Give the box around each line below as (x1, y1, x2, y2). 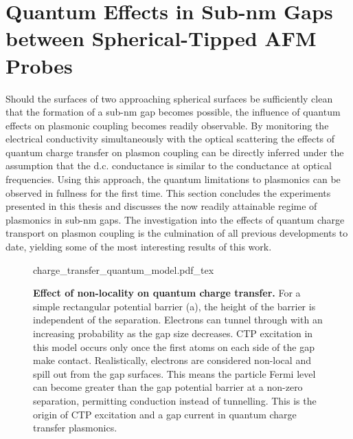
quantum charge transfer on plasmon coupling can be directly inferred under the (5, 144, 344, 159)
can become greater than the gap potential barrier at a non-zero (33, 380, 303, 394)
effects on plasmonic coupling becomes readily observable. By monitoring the (5, 118, 329, 132)
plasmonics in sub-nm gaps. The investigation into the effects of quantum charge (5, 212, 345, 226)
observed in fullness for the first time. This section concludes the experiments (5, 185, 331, 200)
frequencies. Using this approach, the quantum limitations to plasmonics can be (5, 172, 341, 186)
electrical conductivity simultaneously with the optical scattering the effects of (5, 131, 335, 146)
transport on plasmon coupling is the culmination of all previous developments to (5, 226, 348, 240)
